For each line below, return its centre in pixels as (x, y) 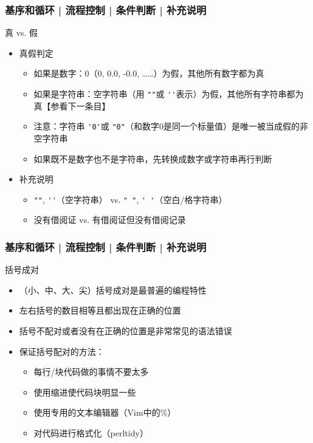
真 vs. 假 (22, 33)
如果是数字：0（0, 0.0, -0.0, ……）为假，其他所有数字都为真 (149, 73)
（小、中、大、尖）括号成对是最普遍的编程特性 (113, 290)
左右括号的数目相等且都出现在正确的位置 (100, 310)
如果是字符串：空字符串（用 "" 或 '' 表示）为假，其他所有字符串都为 (169, 94)
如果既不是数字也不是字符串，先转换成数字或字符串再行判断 (153, 158)
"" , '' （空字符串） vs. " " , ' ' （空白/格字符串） (130, 199)
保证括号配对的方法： (62, 351)
